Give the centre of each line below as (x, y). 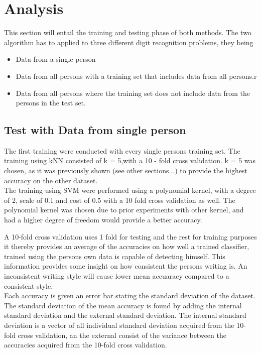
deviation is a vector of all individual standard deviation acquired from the (119, 325)
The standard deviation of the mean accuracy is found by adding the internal (123, 305)
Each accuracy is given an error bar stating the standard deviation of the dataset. (130, 296)
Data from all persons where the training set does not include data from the (133, 93)
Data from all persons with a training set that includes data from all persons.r (136, 76)
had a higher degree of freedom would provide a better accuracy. (103, 220)
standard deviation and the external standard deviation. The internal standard (125, 315)
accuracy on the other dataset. (51, 180)
